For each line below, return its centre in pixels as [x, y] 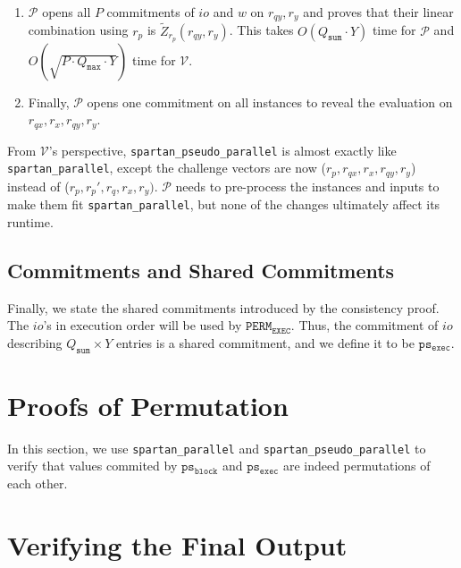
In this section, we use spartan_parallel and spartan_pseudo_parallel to [217, 448]
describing [35, 342]
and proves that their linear [378, 12]
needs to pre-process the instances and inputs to [307, 186]
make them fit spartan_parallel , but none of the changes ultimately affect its [224, 204]
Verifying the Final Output [177, 544]
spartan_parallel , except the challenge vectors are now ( [167, 168]
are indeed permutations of [356, 466]
